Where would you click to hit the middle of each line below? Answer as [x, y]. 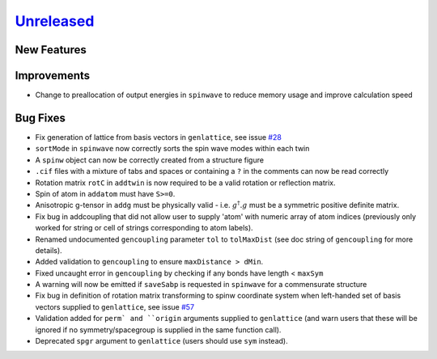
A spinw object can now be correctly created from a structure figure [150, 160]
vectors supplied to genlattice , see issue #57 [115, 306]
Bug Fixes [40, 118]
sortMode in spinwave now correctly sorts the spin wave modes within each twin [172, 149]
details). [49, 250]
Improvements [53, 76]
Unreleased [55, 21]
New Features [51, 50]
